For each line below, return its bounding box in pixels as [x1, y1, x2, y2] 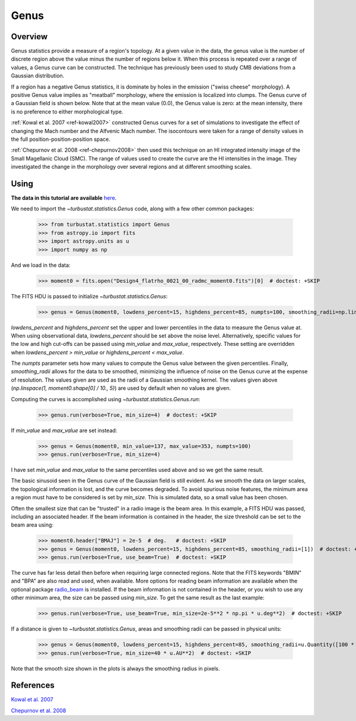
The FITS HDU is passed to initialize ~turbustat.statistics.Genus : [11, 292, 168, 300]
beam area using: [11, 521, 53, 528]
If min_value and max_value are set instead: [11, 427, 117, 434]
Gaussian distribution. [11, 72, 65, 80]
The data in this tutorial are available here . [11, 194, 117, 201]
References [11, 681, 55, 691]
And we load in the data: [11, 262, 71, 269]
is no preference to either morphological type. [11, 108, 124, 115]
